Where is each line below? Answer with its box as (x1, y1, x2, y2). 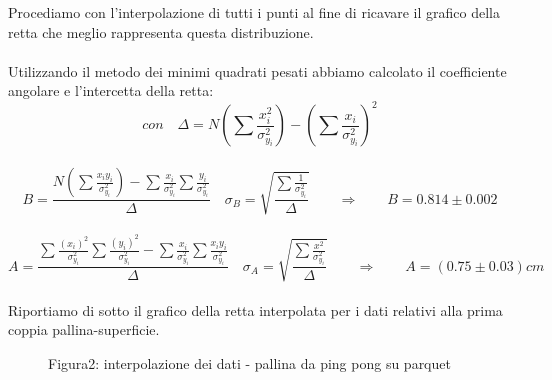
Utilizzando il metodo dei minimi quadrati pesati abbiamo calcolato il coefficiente (8, 60, 507, 81)
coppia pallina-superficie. (8, 319, 160, 340)
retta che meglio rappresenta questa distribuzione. (8, 21, 314, 42)
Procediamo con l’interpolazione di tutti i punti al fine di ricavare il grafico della (8, 2, 500, 22)
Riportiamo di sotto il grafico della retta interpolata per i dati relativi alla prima (8, 299, 503, 320)
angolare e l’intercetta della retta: (8, 80, 214, 101)
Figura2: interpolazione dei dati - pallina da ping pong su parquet (48, 352, 451, 373)
